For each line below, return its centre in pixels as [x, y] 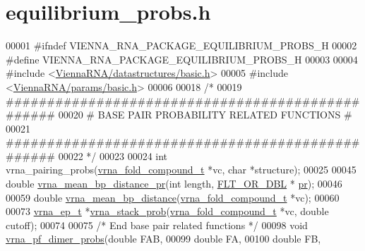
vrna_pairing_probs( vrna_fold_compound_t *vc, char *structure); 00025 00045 [181, 170]
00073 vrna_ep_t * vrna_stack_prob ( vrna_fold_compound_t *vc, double [167, 211]
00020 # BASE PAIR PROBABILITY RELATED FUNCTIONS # [205, 115]
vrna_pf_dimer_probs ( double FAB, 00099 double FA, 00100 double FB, [163, 239]
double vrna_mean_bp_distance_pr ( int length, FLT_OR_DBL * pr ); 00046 [174, 184]
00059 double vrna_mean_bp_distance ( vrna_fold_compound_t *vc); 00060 [173, 197]
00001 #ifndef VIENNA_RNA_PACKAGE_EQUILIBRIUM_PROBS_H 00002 [181, 45]
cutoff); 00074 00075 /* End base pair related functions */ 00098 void [157, 225]
